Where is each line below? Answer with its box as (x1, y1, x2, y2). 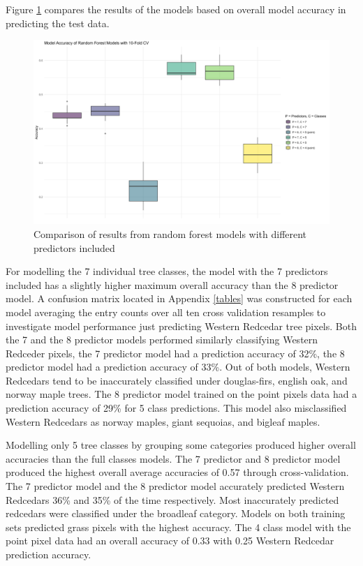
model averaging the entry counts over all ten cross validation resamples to (6, 304, 326, 319)
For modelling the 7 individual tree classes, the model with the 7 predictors (6, 264, 328, 278)
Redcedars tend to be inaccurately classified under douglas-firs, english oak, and (6, 373, 348, 387)
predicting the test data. (6, 15, 110, 30)
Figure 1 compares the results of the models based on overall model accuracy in (6, 2, 346, 16)
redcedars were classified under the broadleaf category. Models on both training (6, 506, 346, 521)
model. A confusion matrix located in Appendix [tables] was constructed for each (6, 291, 353, 306)
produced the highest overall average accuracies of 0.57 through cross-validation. (6, 465, 349, 479)
